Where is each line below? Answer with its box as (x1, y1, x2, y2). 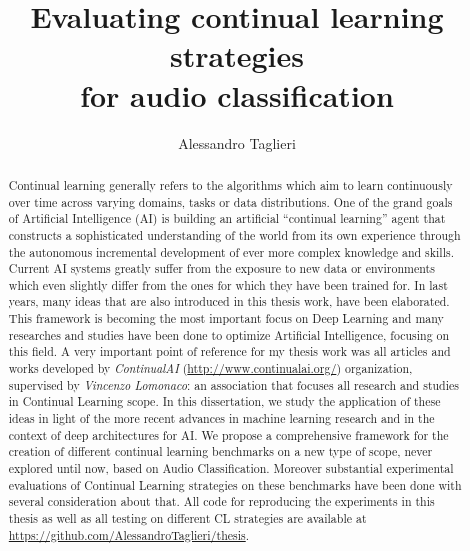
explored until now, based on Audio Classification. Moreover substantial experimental (8, 460, 454, 477)
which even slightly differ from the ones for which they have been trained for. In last (8, 276, 448, 293)
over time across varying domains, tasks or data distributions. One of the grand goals (8, 193, 453, 210)
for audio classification (80, 74, 394, 115)
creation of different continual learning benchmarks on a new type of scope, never (8, 443, 433, 460)
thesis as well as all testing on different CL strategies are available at (8, 510, 367, 527)
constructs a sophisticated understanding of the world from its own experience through (8, 226, 461, 243)
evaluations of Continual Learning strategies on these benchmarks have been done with (8, 476, 462, 493)
